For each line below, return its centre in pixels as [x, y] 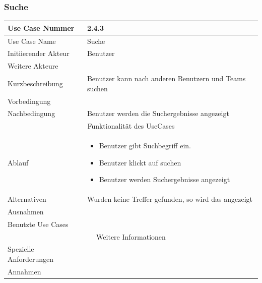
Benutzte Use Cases [38, 224]
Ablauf [18, 162]
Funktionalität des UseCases [131, 126]
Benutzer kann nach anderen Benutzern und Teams [166, 78]
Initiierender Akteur [39, 53]
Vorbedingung [29, 101]
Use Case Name [32, 41]
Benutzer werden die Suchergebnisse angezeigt [158, 113]
